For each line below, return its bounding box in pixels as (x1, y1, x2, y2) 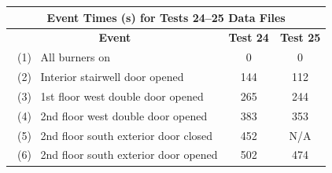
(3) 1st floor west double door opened (17, 87, 204, 104)
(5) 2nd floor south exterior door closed (17, 127, 213, 143)
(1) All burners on (17, 49, 111, 65)
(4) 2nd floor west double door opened (17, 107, 208, 123)
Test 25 (279, 29, 321, 46)
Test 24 (228, 29, 269, 46)
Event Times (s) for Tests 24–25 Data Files (46, 9, 286, 25)
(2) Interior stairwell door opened (17, 68, 184, 85)
